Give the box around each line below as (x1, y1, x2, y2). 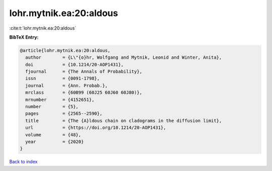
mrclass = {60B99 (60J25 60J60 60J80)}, (25, 90, 143, 95)
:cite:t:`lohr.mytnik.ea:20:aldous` (9, 25, 77, 31)
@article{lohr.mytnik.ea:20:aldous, (20, 48, 111, 53)
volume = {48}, (25, 132, 82, 137)
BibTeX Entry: (9, 34, 39, 40)
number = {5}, (25, 104, 79, 110)
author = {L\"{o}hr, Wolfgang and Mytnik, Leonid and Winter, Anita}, (25, 55, 222, 60)
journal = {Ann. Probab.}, (25, 83, 108, 88)
